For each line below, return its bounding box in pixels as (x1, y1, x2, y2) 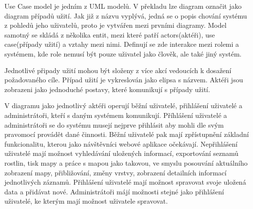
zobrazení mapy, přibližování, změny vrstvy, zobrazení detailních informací (4, 167, 227, 177)
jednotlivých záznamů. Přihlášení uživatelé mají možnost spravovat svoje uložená (4, 177, 246, 187)
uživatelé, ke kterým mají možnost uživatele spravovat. (4, 196, 168, 206)
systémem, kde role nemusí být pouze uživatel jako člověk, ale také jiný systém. (4, 48, 242, 58)
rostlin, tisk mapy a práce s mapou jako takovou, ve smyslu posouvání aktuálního (4, 157, 248, 168)
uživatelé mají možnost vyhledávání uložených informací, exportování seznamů (4, 148, 239, 158)
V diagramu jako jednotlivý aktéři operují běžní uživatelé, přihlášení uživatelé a (4, 100, 242, 111)
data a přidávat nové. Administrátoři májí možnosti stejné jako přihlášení (4, 186, 224, 196)
